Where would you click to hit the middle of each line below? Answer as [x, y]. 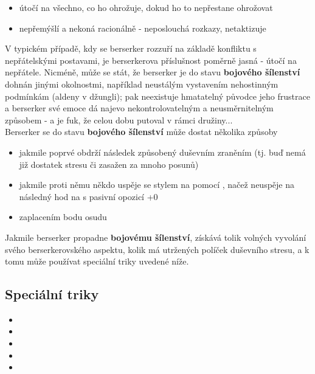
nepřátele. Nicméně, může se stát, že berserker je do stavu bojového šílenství [153, 72]
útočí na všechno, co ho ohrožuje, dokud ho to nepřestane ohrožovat [146, 7]
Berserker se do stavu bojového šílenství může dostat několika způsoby [141, 132]
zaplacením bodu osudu [63, 217]
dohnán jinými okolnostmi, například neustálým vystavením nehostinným [142, 84]
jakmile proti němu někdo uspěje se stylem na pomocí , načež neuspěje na [157, 185]
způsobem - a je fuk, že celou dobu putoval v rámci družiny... [119, 119]
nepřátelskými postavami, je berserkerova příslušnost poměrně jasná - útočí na [151, 60]
